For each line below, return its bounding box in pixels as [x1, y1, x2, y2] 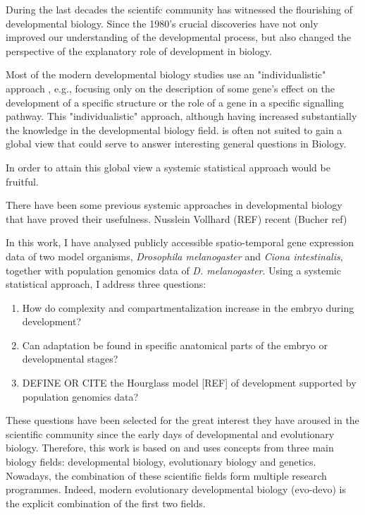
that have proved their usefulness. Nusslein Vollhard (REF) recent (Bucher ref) [6, 211, 347, 226]
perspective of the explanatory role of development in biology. [6, 43, 272, 58]
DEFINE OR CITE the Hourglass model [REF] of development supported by [22, 375, 357, 390]
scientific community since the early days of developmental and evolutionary [6, 426, 335, 441]
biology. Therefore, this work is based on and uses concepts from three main [6, 440, 334, 455]
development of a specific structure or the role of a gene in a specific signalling [6, 95, 344, 109]
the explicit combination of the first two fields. [6, 495, 206, 510]
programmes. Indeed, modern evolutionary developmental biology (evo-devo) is [6, 482, 346, 497]
